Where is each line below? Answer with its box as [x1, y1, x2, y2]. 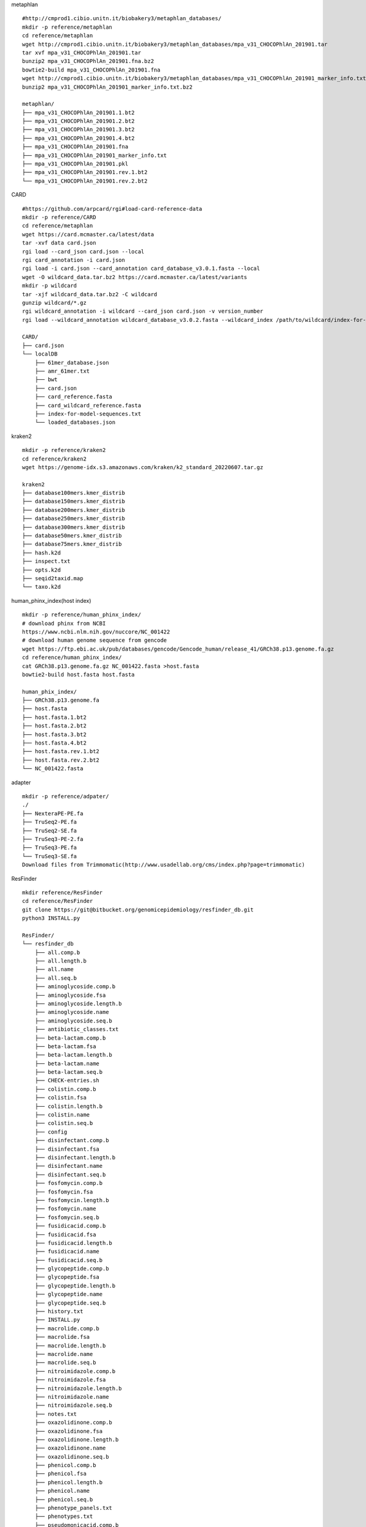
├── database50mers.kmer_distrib [22, 532, 122, 539]
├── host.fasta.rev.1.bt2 [22, 748, 100, 755]
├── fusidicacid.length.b [34, 1239, 113, 1246]
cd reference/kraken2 [22, 455, 87, 462]
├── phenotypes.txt [34, 1513, 93, 1520]
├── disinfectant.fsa [34, 1145, 100, 1153]
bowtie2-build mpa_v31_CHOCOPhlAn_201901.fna [22, 66, 161, 73]
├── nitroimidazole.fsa [34, 1376, 106, 1383]
